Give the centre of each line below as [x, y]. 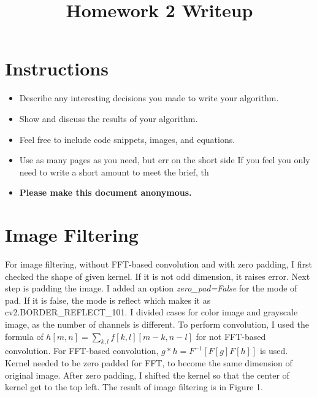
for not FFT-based [231, 336]
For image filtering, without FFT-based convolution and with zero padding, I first [159, 264]
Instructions [57, 68]
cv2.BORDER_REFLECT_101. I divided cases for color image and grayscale [151, 312]
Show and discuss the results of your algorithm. [109, 118]
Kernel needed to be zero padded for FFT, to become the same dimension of [149, 362]
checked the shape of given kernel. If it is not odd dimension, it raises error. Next [158, 276]
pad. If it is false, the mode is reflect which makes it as [108, 300]
